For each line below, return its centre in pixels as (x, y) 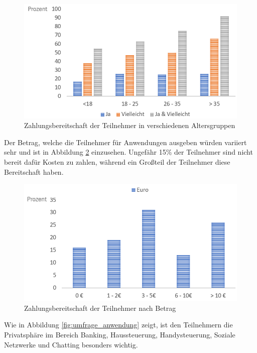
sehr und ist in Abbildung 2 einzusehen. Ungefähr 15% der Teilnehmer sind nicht (128, 152)
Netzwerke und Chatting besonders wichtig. (71, 344)
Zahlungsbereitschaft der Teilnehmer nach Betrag (100, 308)
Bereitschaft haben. (34, 171)
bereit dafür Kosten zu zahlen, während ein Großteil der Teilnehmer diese (117, 162)
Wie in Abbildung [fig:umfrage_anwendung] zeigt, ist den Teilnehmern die (118, 325)
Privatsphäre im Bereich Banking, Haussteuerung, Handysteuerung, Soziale (120, 334)
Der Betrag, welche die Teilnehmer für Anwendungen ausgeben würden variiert (125, 142)
